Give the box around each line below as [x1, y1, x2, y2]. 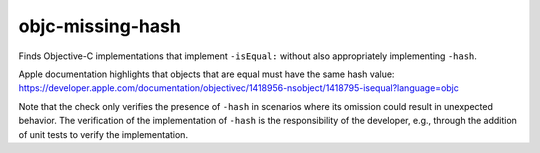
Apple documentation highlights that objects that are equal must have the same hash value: [18, 68, 395, 80]
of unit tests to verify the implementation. [18, 128, 189, 140]
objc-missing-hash [18, 15, 182, 37]
